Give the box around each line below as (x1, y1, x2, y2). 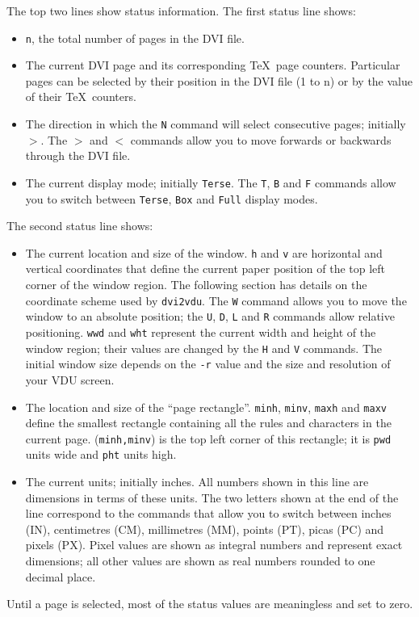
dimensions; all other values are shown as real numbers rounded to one (25, 552, 375, 569)
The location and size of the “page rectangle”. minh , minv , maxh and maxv (25, 398, 387, 415)
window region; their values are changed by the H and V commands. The (25, 339, 383, 356)
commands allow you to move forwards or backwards (130, 131, 392, 148)
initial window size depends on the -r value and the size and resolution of (25, 355, 391, 372)
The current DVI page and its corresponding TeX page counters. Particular (25, 57, 400, 73)
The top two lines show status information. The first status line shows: (6, 2, 356, 19)
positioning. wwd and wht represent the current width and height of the (25, 323, 376, 340)
